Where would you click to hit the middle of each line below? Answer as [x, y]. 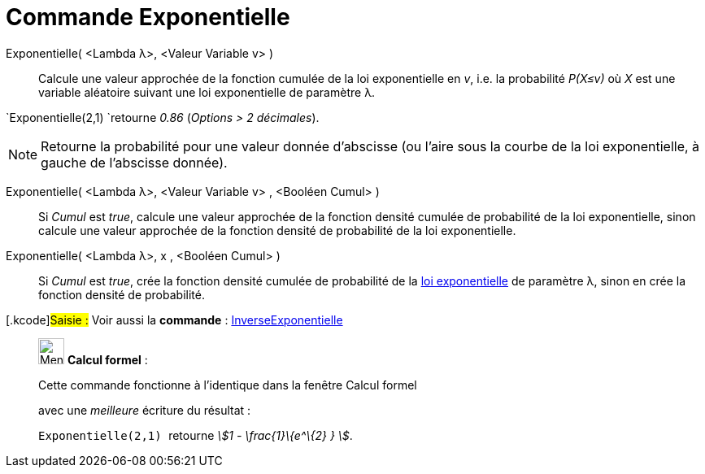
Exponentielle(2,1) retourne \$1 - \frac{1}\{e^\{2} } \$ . [196, 435]
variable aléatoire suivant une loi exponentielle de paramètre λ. [207, 92]
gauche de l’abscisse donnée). [134, 162]
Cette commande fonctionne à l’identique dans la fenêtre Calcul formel [228, 385]
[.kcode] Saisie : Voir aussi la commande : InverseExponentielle [174, 320]
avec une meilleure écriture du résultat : [145, 410]
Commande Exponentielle [148, 17]
